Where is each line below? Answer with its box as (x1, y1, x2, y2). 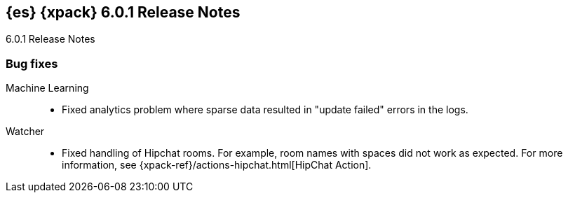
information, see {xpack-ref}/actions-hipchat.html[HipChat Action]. (62, 159, 372, 171)
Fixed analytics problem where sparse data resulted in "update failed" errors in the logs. (62, 104, 468, 116)
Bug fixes (6, 56, 58, 71)
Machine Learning (6, 82, 89, 94)
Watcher (6, 125, 45, 138)
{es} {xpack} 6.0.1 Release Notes (6, 3, 241, 21)
